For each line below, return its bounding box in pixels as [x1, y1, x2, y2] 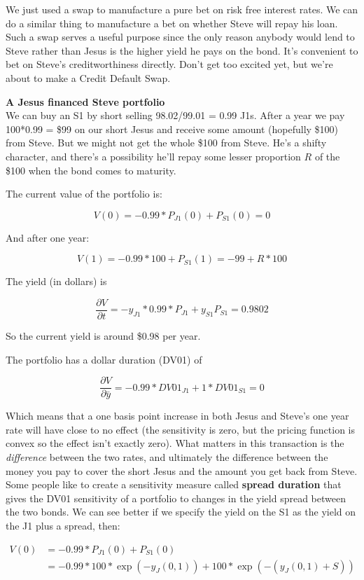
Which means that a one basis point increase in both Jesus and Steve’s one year [6, 408, 349, 423]
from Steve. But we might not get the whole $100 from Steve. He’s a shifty [6, 135, 327, 150]
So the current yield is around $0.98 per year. [6, 328, 201, 343]
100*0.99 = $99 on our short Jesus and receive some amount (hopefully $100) [6, 121, 339, 136]
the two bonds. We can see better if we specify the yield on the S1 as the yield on [6, 504, 356, 519]
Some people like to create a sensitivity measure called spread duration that [6, 477, 342, 492]
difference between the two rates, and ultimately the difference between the [6, 450, 328, 464]
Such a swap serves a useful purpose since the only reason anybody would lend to [6, 29, 355, 44]
